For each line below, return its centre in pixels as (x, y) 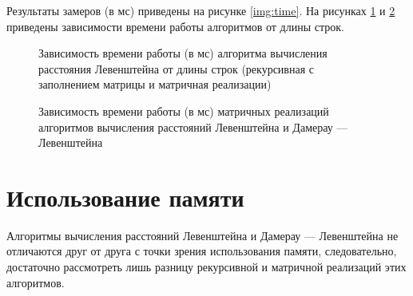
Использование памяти (125, 197)
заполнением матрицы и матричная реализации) (155, 84)
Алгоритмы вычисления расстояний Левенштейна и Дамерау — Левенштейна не (203, 235)
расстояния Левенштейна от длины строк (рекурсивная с (176, 68)
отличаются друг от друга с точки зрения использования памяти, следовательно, (202, 251)
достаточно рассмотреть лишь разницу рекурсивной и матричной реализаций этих (206, 267)
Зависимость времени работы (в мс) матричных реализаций (184, 111)
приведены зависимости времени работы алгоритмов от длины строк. (175, 26)
